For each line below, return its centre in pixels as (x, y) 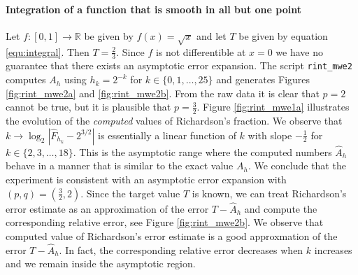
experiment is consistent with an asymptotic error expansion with (146, 179)
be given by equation (283, 35)
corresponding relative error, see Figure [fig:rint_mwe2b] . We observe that (165, 222)
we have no (300, 51)
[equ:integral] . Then (48, 51)
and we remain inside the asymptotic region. (101, 263)
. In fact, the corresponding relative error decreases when (181, 249)
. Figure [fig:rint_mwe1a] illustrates (273, 107)
